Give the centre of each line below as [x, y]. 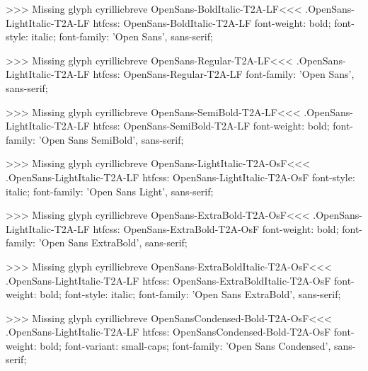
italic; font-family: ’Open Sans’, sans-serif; [122, 36]
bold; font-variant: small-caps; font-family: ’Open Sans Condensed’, [185, 345]
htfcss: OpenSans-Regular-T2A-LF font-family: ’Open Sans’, [224, 74]
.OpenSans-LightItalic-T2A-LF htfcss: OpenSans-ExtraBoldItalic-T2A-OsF [168, 280]
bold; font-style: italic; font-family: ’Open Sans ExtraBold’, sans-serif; [190, 294]
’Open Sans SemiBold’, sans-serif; [111, 139]
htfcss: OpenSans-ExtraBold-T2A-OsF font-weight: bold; [216, 228]
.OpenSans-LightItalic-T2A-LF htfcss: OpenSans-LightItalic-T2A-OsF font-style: [180, 177]
